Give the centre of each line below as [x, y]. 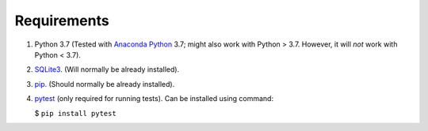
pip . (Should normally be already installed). [105, 84]
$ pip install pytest [75, 113]
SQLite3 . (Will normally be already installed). [107, 69]
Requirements [62, 21]
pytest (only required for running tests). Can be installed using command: [154, 99]
